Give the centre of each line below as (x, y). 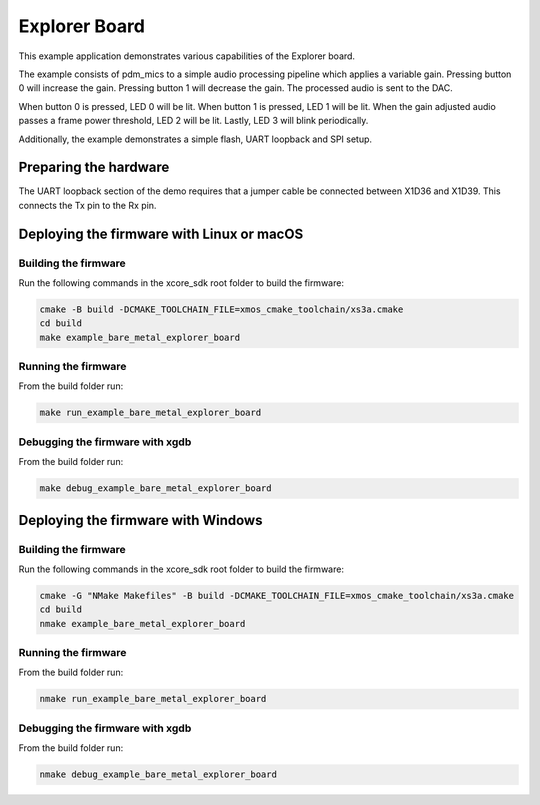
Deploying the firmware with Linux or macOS (161, 233)
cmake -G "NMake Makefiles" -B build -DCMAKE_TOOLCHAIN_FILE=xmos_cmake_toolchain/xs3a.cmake (277, 595)
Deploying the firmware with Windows (140, 520)
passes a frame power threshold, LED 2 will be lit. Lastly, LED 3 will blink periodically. (193, 121)
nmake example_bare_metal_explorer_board (142, 623)
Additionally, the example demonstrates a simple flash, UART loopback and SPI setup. (195, 139)
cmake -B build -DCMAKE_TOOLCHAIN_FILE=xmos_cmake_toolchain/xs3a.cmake (221, 309)
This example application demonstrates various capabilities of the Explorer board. (186, 56)
